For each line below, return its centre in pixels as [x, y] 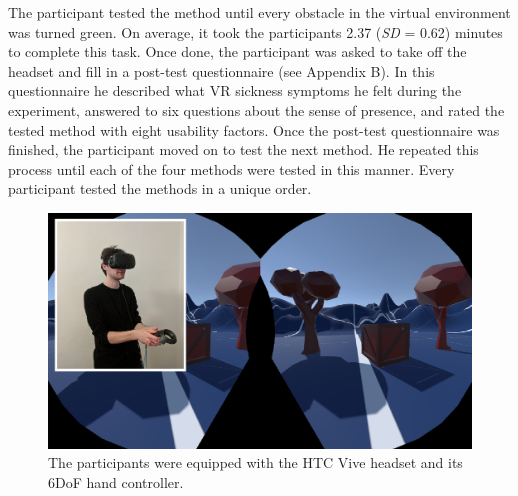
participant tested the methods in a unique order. [160, 188]
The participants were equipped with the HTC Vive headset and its [255, 462]
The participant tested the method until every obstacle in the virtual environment [259, 12]
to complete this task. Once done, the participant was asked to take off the [237, 51]
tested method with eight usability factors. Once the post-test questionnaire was [254, 129]
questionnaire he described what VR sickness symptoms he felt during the [235, 90]
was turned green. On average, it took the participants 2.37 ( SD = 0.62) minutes [255, 31]
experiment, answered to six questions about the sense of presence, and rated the [256, 109]
